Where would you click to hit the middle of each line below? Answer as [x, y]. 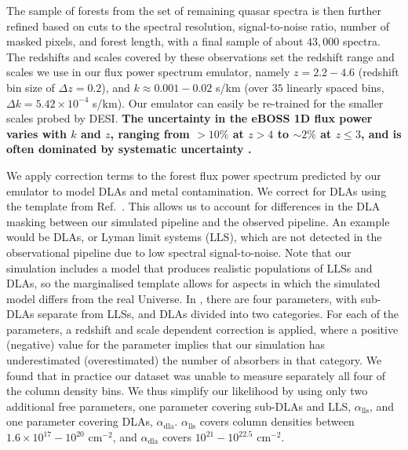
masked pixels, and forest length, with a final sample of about [155, 41]
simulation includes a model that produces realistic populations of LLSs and [189, 267]
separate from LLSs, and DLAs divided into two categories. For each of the [219, 314]
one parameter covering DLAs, [80, 421]
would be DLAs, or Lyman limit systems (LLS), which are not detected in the [194, 237]
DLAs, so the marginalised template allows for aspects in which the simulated [193, 283]
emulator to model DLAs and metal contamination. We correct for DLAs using [197, 190]
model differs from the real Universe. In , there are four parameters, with [182, 298]
